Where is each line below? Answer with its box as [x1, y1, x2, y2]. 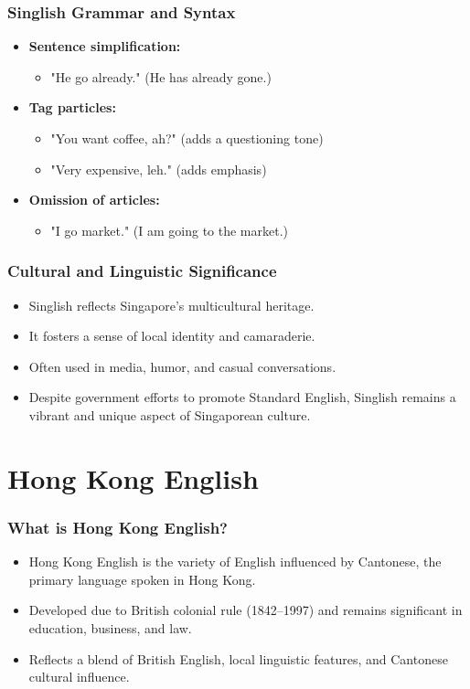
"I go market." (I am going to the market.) [50, 220, 288, 239]
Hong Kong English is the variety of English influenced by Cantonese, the [28, 552, 442, 571]
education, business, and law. [28, 618, 192, 637]
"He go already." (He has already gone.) [50, 67, 272, 86]
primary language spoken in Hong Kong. [28, 569, 256, 588]
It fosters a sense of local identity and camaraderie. [28, 326, 315, 345]
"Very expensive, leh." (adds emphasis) [50, 159, 267, 178]
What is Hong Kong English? [7, 515, 228, 538]
